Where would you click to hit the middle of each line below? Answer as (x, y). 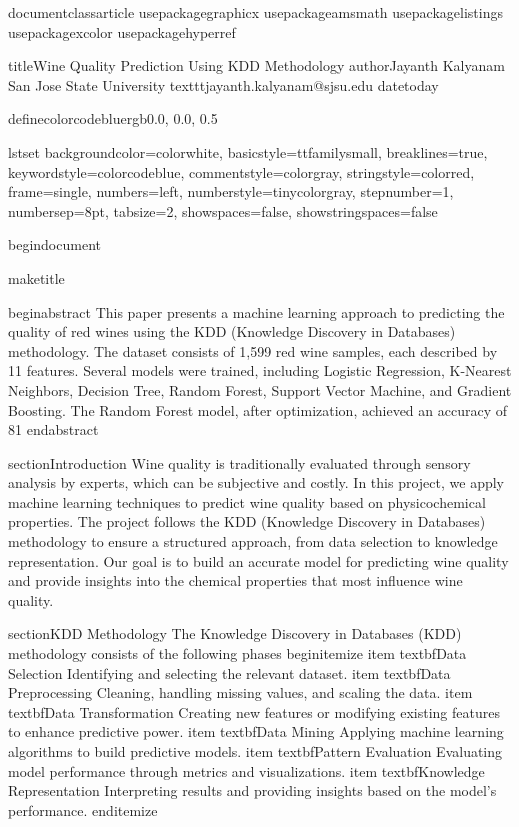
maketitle (36, 277)
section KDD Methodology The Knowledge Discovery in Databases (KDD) (235, 633)
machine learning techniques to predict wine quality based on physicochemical (247, 501)
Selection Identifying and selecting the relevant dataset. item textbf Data (229, 672)
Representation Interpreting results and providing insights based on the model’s (252, 790)
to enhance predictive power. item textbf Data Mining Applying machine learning (256, 731)
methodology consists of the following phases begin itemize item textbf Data (237, 653)
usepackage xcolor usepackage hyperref (122, 31)
